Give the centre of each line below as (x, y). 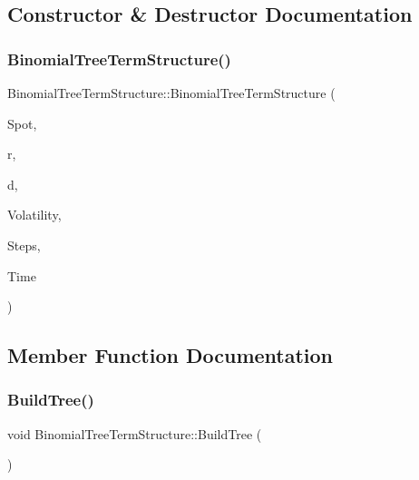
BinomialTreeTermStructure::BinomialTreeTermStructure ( (171, 93)
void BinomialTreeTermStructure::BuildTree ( (135, 433)
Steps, (24, 245)
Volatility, (34, 215)
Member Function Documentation (171, 355)
